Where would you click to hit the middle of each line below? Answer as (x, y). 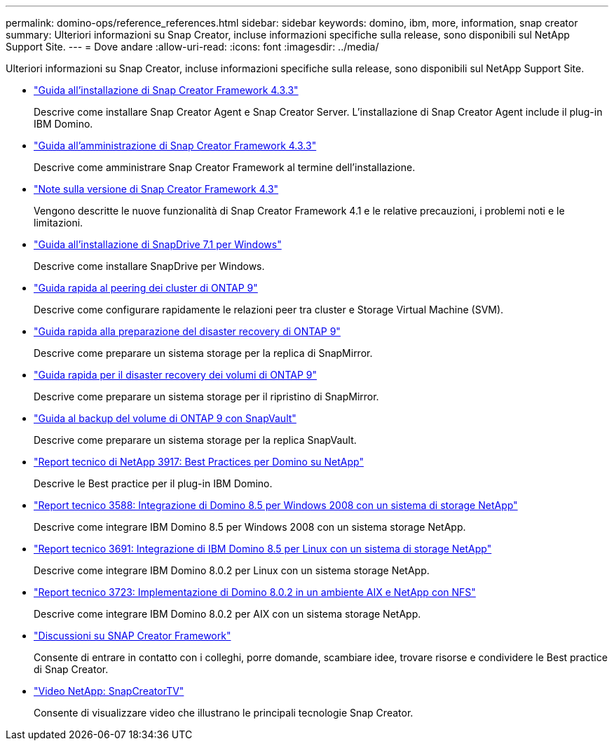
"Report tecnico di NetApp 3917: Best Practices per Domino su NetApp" (199, 462)
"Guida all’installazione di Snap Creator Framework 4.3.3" (166, 90)
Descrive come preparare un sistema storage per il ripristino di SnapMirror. (206, 396)
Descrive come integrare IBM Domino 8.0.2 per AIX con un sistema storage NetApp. (227, 614)
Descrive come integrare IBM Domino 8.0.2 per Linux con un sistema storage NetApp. (232, 570)
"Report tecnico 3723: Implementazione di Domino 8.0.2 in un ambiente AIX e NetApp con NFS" (255, 592)
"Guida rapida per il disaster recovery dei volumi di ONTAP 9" (175, 375)
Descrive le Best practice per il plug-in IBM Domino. (153, 483)
